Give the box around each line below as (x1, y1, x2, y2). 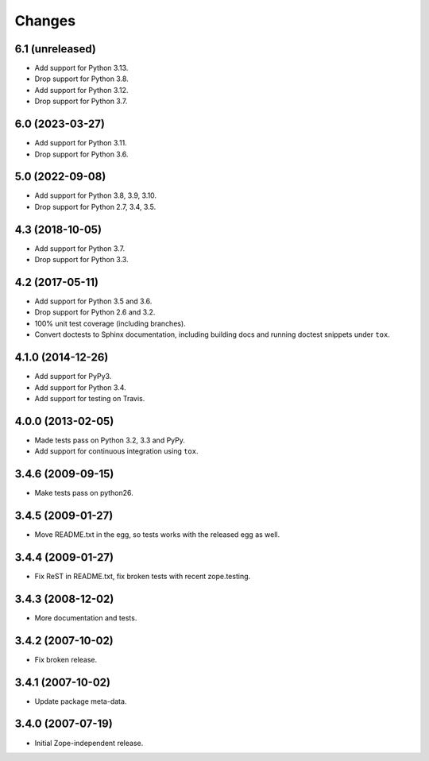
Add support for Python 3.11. (34, 138, 127, 148)
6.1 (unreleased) (14, 42, 97, 56)
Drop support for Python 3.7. (34, 96, 128, 106)
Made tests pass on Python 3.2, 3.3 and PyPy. (34, 435, 186, 445)
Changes (14, 12, 75, 29)
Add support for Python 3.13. (34, 64, 129, 73)
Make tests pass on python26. (34, 489, 134, 498)
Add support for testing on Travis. (34, 393, 145, 403)
